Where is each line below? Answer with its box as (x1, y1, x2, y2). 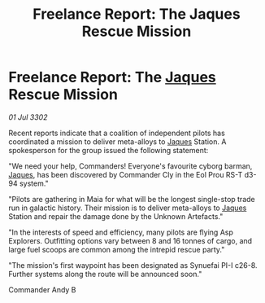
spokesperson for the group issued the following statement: (8, 145, 209, 155)
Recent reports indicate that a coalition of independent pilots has (8, 128, 225, 138)
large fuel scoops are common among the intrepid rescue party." (8, 244, 225, 254)
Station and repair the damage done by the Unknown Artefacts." (8, 211, 224, 221)
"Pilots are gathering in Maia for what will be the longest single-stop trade (8, 194, 255, 204)
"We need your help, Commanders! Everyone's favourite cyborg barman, (8, 160, 253, 171)
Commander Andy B (8, 284, 76, 294)
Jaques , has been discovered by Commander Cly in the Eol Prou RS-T (8, 169, 243, 179)
